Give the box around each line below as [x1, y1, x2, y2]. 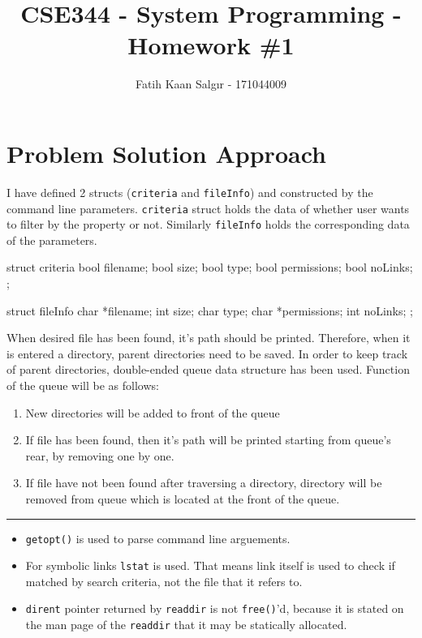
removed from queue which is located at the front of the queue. [25, 490, 340, 507]
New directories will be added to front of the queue [25, 404, 280, 421]
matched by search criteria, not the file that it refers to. [25, 572, 303, 589]
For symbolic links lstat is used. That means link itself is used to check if [25, 557, 395, 574]
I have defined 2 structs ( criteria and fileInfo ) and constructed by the [6, 183, 373, 200]
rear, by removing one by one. [25, 447, 174, 464]
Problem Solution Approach [6, 136, 326, 169]
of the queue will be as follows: [6, 376, 159, 393]
